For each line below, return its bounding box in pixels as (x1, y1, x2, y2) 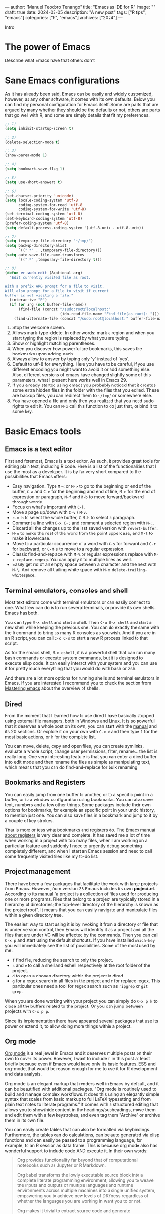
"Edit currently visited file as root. (9, 275, 91, 280)
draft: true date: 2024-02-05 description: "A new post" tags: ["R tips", (5, 9, 146, 15)
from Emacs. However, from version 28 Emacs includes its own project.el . (5, 886, 156, 891)
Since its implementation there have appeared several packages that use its (5, 1018, 159, 1024)
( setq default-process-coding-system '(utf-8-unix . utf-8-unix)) (5, 225, 144, 230)
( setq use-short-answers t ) (5, 179, 63, 185)
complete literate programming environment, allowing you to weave (17, 1177, 154, 1183)
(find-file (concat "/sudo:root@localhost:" (18, 307, 111, 312)
